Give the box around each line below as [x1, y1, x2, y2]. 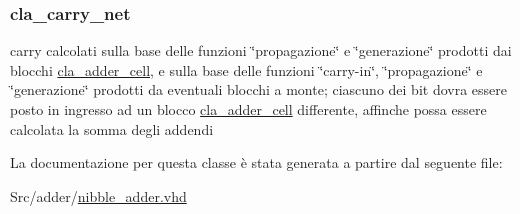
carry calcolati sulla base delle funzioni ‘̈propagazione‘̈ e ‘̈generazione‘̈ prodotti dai [10, 40, 512, 61]
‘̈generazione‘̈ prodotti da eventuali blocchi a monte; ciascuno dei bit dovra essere [10, 79, 507, 100]
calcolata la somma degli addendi [10, 118, 214, 139]
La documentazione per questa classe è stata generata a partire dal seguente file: [10, 152, 503, 173]
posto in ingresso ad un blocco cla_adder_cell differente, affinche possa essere [10, 99, 487, 119]
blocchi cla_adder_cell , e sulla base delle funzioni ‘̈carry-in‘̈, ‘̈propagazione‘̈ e [10, 59, 483, 80]
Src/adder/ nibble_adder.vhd [10, 185, 187, 206]
